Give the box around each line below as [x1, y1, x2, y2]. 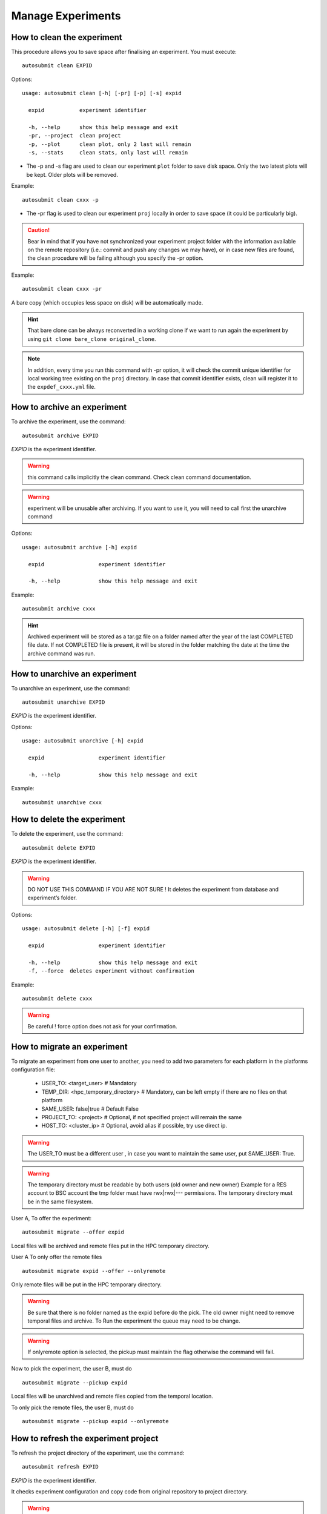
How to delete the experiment [11, 815, 125, 825]
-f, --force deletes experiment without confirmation [28, 968, 195, 974]
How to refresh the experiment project [11, 1433, 159, 1444]
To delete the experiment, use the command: [11, 830, 124, 838]
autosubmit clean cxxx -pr [22, 285, 102, 293]
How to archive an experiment [11, 402, 127, 412]
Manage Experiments [11, 9, 121, 22]
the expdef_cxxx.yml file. [27, 383, 96, 391]
